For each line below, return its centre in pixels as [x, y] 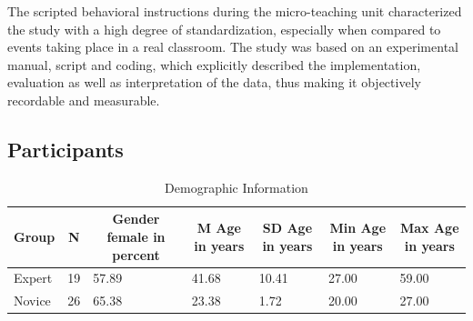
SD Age [287, 228]
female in [136, 236]
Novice [32, 301]
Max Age [429, 228]
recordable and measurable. [84, 100]
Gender [136, 219]
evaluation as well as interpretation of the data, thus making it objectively [214, 82]
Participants [65, 149]
